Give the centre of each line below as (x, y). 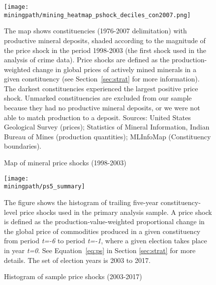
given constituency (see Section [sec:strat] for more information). (102, 79)
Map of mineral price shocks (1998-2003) (65, 163)
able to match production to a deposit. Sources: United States (97, 117)
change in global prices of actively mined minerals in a (115, 69)
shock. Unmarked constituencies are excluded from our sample (98, 98)
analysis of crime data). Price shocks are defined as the (87, 60)
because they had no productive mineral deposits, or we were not (102, 108)
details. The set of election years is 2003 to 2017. (77, 260)
